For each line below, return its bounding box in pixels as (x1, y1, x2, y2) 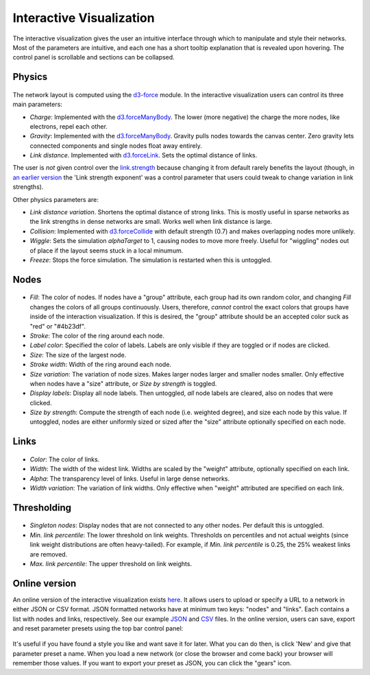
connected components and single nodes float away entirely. (29, 141, 202, 150)
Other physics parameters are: (12, 195, 99, 203)
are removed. (29, 550, 68, 558)
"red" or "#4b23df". (29, 322, 86, 330)
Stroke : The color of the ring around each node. (29, 331, 164, 340)
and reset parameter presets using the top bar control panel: (12, 624, 184, 633)
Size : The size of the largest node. (29, 351, 127, 359)
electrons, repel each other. (29, 122, 108, 130)
